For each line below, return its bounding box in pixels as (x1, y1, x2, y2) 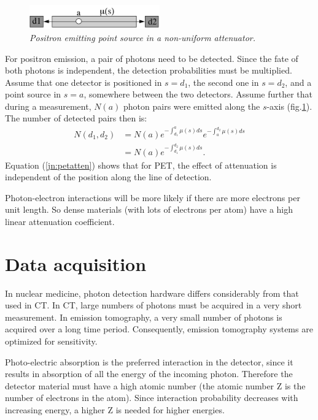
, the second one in (188, 75, 259, 88)
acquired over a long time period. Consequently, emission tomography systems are (5, 323, 313, 335)
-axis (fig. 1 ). (266, 99, 312, 112)
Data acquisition (5, 251, 147, 276)
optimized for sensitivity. (5, 335, 98, 348)
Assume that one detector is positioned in (5, 75, 162, 88)
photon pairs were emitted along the (123, 99, 260, 112)
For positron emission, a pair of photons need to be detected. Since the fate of (5, 52, 298, 64)
